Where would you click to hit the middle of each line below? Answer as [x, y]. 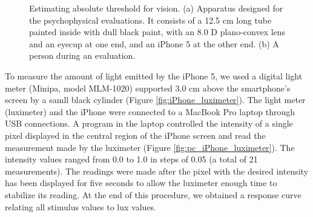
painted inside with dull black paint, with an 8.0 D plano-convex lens [157, 32]
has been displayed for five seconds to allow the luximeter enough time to [141, 183]
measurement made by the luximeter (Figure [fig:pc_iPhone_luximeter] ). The [150, 147]
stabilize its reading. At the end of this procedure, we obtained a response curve [153, 194]
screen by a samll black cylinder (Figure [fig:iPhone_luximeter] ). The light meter [155, 100]
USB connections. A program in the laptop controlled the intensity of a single [149, 123]
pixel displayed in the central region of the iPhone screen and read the [135, 135]
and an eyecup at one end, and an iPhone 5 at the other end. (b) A [154, 43]
